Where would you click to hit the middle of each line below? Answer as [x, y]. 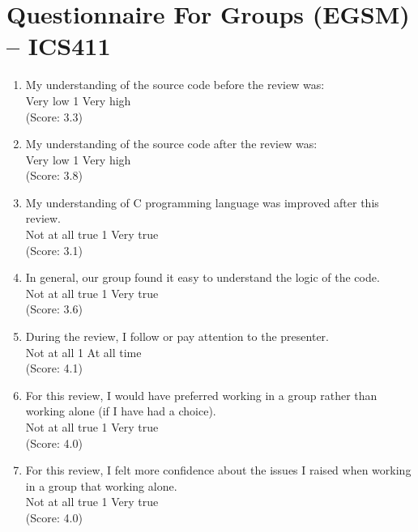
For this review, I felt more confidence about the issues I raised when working [218, 470]
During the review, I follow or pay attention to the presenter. [177, 336]
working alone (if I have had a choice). [121, 411]
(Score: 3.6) [54, 309]
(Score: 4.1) [54, 368]
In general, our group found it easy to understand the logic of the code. [203, 277]
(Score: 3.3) [54, 116]
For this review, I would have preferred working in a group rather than [201, 395]
